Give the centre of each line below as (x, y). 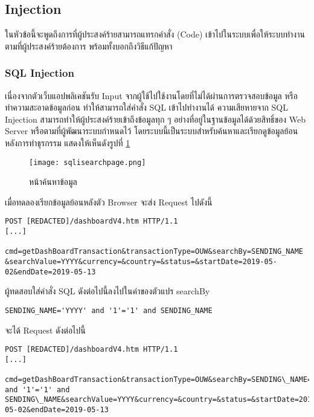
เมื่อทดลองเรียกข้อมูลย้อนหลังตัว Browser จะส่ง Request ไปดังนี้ (109, 202)
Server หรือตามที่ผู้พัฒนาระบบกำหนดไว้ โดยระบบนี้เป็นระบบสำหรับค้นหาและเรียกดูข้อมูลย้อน (152, 131)
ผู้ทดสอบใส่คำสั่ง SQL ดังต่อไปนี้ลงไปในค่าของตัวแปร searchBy (107, 291)
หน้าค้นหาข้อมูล (53, 182)
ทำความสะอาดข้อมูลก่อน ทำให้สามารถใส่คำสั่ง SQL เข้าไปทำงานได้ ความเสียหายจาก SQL (146, 107)
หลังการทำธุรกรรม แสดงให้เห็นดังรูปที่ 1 (68, 142)
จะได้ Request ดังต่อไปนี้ (45, 330)
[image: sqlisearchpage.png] (88, 162)
